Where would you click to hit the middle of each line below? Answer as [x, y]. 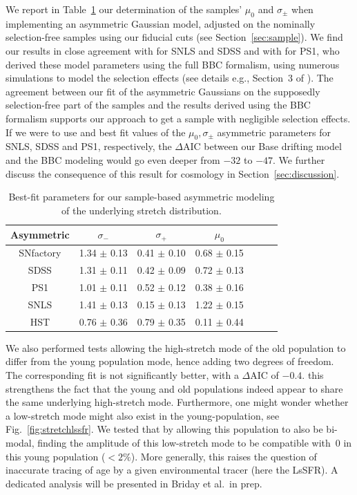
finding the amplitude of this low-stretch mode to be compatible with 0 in [195, 442]
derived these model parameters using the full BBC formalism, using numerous [173, 64]
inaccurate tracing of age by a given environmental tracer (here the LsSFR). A [172, 470]
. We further [299, 159]
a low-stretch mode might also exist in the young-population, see [143, 415]
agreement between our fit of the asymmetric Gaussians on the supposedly [163, 91]
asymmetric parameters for [274, 132]
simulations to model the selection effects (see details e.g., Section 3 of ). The [170, 78]
